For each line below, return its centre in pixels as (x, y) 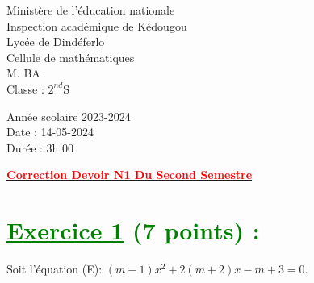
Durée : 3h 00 (40, 147)
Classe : (25, 88)
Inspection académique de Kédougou (97, 25)
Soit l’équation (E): (54, 269)
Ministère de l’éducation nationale (91, 10)
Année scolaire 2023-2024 (69, 116)
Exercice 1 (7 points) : (133, 230)
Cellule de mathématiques (71, 57)
